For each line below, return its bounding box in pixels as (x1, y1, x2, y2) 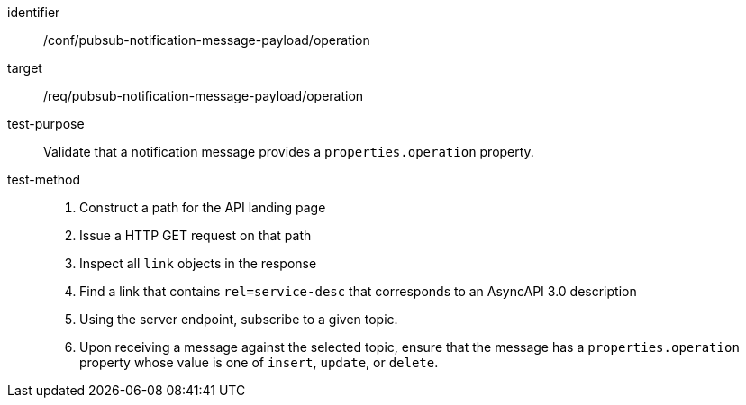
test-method (7, 172, 80, 187)
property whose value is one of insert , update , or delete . (79, 355, 439, 370)
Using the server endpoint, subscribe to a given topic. (79, 311, 398, 327)
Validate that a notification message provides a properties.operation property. (43, 144, 534, 159)
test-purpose (7, 116, 85, 131)
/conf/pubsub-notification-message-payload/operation (43, 32, 370, 48)
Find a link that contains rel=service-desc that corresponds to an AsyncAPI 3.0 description (79, 283, 637, 299)
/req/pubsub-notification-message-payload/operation (43, 88, 364, 103)
